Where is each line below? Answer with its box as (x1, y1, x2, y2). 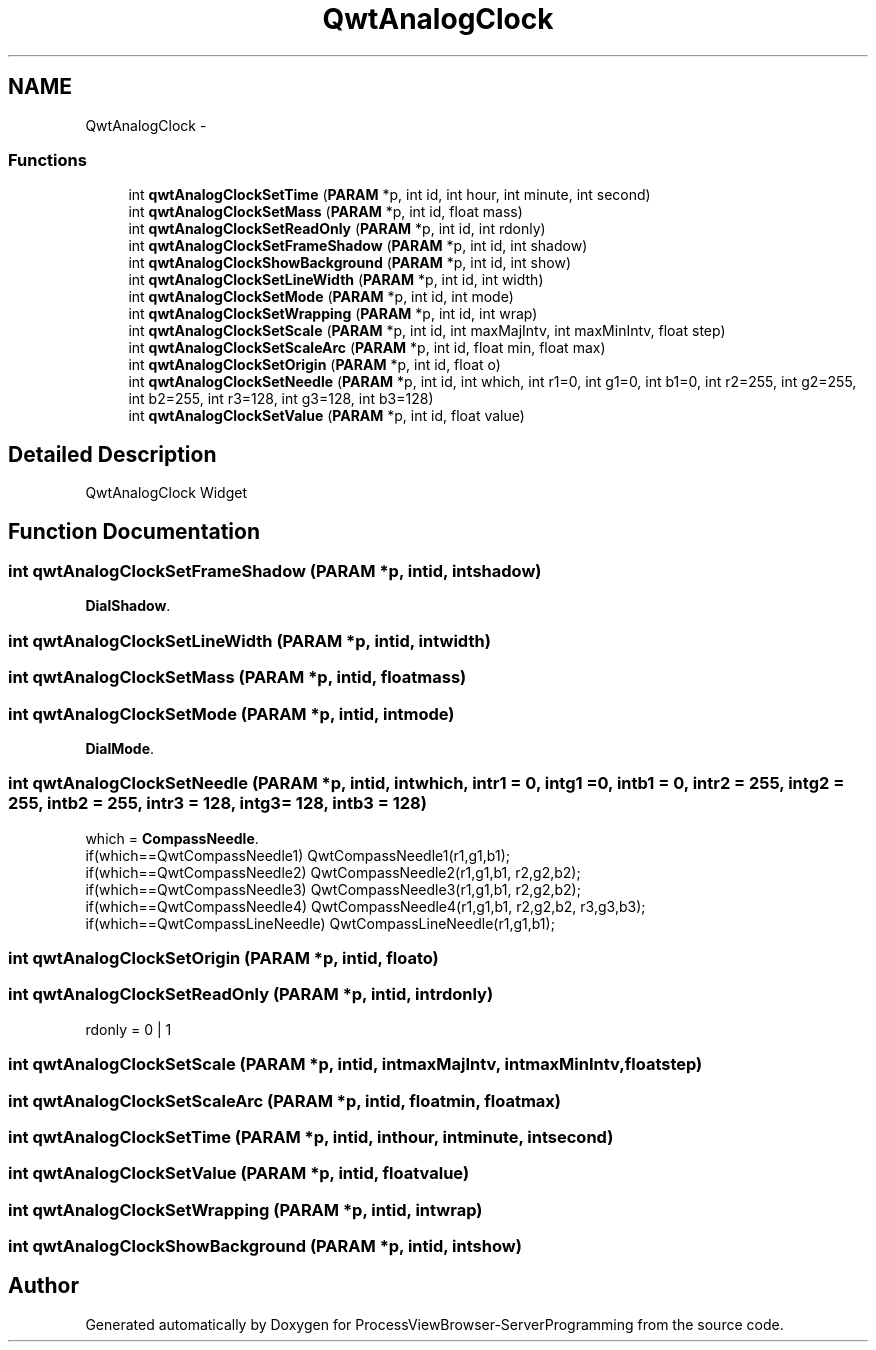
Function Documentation (8, 518, 260, 544)
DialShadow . (85, 597, 171, 615)
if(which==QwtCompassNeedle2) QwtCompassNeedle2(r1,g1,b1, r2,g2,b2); (85, 863, 581, 881)
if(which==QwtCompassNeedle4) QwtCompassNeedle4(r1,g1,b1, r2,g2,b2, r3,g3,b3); (85, 897, 646, 915)
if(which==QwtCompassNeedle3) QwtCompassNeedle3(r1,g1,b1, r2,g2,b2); (85, 880, 581, 898)
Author (8, 1273, 79, 1299)
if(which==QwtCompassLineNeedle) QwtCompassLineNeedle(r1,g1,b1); (85, 914, 555, 932)
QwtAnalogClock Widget (85, 484, 248, 502)
